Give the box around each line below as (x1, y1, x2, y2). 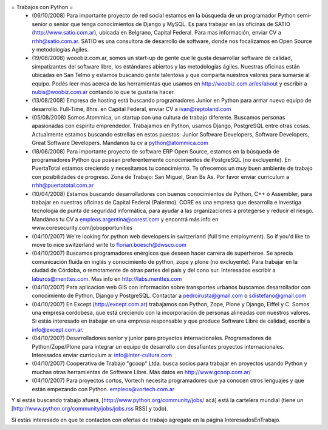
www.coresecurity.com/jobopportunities (32, 224, 133, 232)
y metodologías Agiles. (32, 45, 89, 53)
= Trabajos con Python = (11, 4, 73, 10)
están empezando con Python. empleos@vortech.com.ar (32, 385, 175, 392)
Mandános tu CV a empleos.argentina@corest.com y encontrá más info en (32, 215, 219, 223)
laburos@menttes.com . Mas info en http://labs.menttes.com (32, 275, 182, 282)
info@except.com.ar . (32, 326, 84, 333)
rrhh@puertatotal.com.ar (32, 182, 94, 189)
